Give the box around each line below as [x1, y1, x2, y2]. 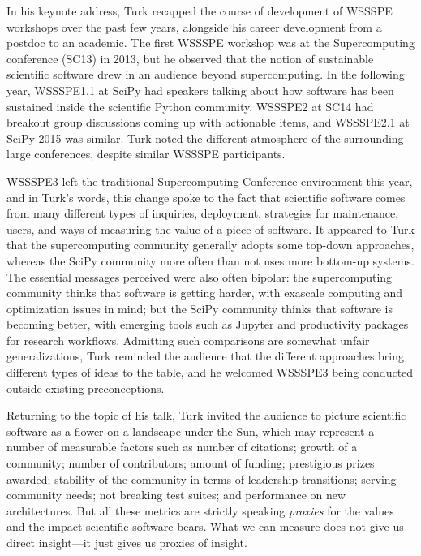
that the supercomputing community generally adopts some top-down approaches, [6, 236, 415, 253]
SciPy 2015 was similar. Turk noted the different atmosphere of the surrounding [6, 129, 404, 146]
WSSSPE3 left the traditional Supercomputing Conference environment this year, [6, 172, 413, 189]
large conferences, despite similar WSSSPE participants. [6, 145, 286, 162]
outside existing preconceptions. [6, 379, 165, 396]
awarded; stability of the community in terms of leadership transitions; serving [6, 470, 397, 487]
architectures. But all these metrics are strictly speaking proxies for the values [6, 502, 394, 519]
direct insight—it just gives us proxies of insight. [6, 534, 247, 550]
